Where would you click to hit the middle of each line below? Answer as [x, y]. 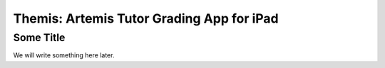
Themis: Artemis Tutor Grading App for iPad [146, 18]
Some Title [39, 38]
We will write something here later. [64, 55]
